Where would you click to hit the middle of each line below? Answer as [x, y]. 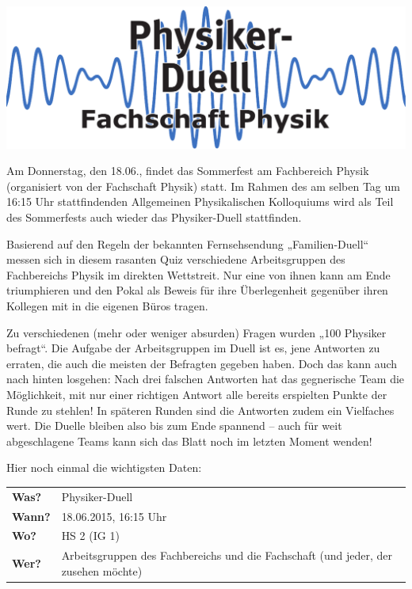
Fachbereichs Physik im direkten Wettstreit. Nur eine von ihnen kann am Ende [198, 274]
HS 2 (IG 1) [90, 536]
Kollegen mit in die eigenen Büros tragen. [107, 305]
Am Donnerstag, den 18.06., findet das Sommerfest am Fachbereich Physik [188, 171]
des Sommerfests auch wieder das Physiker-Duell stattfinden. [154, 217]
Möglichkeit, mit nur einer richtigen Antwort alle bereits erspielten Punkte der [197, 394]
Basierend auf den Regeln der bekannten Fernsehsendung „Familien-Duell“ [188, 243]
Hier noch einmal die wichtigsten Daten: [104, 467]
